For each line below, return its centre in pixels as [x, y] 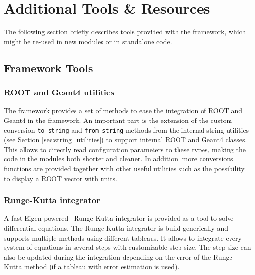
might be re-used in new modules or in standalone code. [88, 41]
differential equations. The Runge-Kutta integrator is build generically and [116, 228]
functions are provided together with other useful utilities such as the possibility [124, 168]
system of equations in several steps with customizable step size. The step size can [127, 247]
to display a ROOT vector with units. [61, 178]
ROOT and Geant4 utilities [59, 92]
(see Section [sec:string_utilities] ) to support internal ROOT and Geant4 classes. [126, 139]
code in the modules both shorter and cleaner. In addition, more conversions [119, 159]
